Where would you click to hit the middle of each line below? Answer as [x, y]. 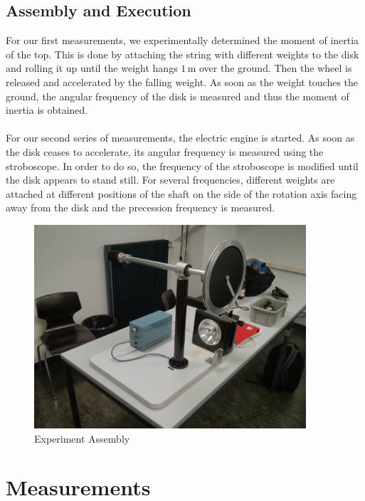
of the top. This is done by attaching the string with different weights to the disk [182, 54]
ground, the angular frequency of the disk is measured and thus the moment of [178, 96]
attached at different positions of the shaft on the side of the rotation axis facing [181, 193]
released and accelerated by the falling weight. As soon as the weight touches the [182, 81]
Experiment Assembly [82, 438]
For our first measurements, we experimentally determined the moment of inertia [182, 40]
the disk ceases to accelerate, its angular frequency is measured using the [165, 151]
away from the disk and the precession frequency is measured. [141, 207]
